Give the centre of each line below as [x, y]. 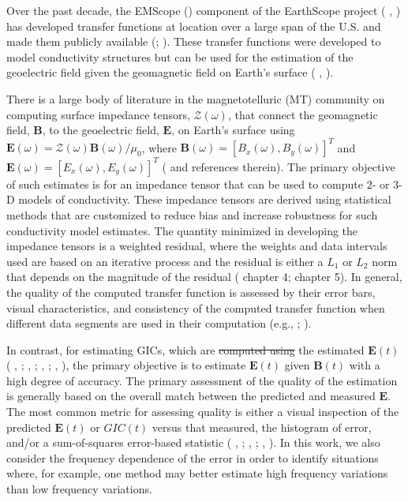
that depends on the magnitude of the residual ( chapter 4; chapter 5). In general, [204, 277]
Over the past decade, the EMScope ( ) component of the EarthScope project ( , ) [204, 10]
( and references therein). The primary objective [279, 166]
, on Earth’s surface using [233, 130]
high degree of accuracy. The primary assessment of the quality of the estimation [202, 380]
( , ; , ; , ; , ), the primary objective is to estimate [126, 365]
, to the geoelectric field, [101, 130]
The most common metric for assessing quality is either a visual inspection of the [203, 412]
